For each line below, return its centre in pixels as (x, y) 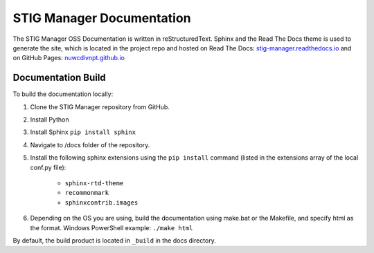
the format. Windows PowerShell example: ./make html (112, 227)
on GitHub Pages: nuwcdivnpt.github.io (69, 58)
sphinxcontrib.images (101, 203)
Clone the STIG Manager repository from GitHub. (100, 106)
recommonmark (87, 193)
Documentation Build (60, 78)
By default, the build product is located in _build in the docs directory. (114, 240)
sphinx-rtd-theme (94, 183)
